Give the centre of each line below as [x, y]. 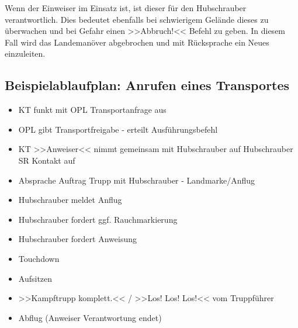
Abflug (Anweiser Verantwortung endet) [90, 317]
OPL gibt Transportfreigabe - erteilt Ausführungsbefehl [118, 129]
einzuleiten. [25, 53]
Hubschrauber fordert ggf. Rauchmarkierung [98, 219]
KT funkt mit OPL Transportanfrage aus [92, 110]
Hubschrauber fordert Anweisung [77, 239]
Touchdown [39, 258]
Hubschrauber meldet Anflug [70, 200]
